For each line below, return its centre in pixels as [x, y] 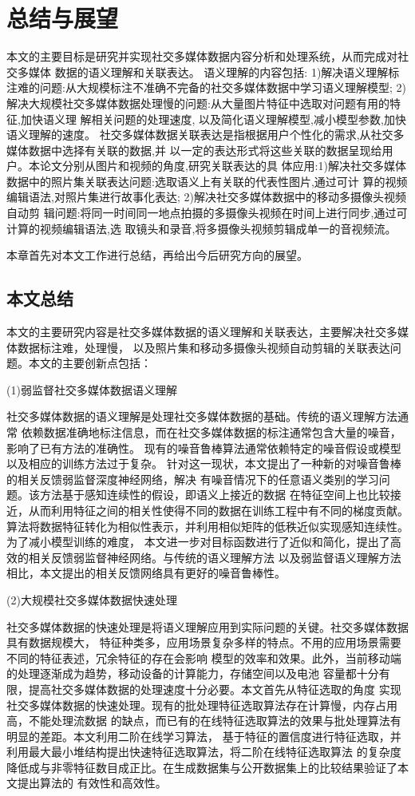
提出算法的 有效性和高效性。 [92, 783]
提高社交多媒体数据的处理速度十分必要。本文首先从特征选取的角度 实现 [215, 689]
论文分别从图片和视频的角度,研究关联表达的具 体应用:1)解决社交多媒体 [223, 166]
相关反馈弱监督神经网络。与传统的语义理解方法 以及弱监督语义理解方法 [215, 557]
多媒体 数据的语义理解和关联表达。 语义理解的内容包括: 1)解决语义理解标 [208, 71]
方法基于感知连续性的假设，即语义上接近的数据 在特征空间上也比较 [215, 495]
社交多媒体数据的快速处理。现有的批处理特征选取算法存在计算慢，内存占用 [202, 705]
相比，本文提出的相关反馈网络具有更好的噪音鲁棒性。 [146, 573]
